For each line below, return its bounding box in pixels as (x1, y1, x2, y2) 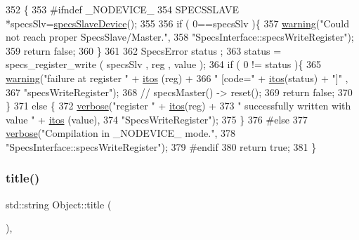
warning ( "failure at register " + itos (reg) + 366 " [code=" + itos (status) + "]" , (6, 70, 348, 85)
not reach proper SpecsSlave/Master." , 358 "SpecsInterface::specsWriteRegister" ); (6, 29, 354, 44)
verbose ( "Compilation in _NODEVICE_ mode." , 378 (6, 126, 235, 140)
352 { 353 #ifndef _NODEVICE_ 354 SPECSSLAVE (6, 2, 239, 16)
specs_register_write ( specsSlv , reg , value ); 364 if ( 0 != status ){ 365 (6, 57, 322, 72)
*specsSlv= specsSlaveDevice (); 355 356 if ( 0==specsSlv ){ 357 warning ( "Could (6, 15, 349, 30)
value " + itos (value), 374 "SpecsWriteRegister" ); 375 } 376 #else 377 (6, 112, 308, 126)
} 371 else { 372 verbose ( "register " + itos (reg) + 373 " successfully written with (6, 98, 351, 113)
